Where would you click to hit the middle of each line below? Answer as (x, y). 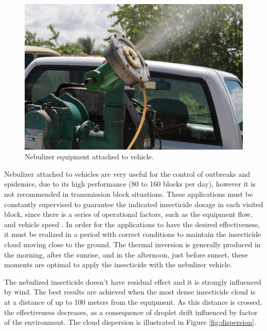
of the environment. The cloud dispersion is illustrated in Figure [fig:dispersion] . (130, 322)
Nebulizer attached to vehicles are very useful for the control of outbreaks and (127, 173)
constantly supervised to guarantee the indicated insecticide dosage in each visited (134, 204)
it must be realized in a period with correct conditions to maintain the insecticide (133, 234)
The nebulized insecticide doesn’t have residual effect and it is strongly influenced (133, 281)
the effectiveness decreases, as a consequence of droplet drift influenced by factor (131, 312)
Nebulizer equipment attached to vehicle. (89, 157)
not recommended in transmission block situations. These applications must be (129, 194)
